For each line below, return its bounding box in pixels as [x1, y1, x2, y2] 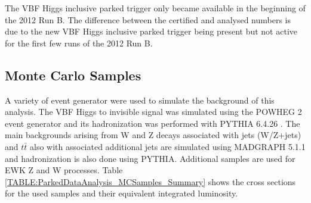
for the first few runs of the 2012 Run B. [5, 36, 153, 49]
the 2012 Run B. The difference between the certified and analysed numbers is [5, 13, 291, 26]
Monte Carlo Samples [5, 65, 141, 84]
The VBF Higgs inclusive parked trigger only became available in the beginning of [5, 2, 306, 14]
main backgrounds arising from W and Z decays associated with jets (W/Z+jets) [5, 129, 301, 141]
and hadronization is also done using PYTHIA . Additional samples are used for [5, 152, 295, 164]
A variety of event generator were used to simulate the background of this [5, 93, 275, 106]
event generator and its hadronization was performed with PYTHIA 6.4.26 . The [5, 117, 300, 129]
